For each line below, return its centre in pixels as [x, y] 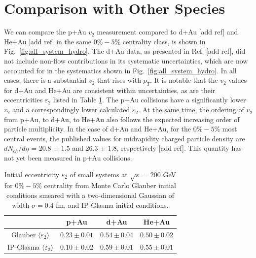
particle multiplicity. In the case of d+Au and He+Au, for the [97, 129]
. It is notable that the [184, 80]
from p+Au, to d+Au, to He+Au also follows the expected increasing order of [122, 119]
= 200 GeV [160, 174]
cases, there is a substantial [45, 80]
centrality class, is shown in [164, 41]
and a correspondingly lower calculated [71, 110]
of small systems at [99, 174]
